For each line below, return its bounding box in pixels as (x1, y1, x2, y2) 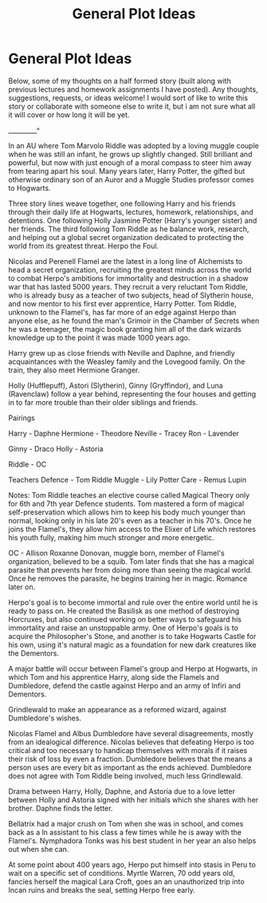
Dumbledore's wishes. (8, 713, 82, 723)
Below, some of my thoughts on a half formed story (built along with (8, 76, 231, 85)
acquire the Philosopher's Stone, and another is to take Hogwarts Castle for (8, 631, 257, 641)
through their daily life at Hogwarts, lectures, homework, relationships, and (8, 207, 253, 216)
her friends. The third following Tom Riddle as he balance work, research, (8, 224, 249, 234)
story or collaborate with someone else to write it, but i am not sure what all (8, 101, 256, 111)
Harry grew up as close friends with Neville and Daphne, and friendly (8, 348, 235, 357)
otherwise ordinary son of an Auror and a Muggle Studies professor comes (8, 175, 254, 184)
